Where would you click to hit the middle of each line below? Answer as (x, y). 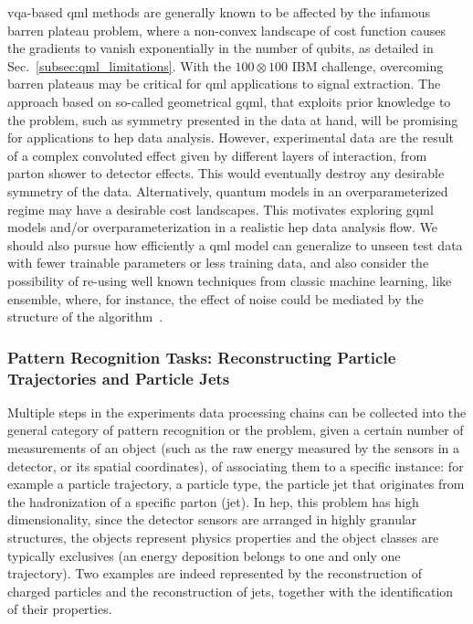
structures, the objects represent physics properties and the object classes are (223, 537)
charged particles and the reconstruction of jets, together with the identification (231, 591)
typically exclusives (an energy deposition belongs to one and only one (204, 555)
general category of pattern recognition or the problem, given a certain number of (236, 430)
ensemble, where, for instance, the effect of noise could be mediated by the (215, 298)
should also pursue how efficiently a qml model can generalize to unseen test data (235, 244)
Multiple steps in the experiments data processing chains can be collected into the (237, 412)
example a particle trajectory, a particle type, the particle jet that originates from (236, 484)
